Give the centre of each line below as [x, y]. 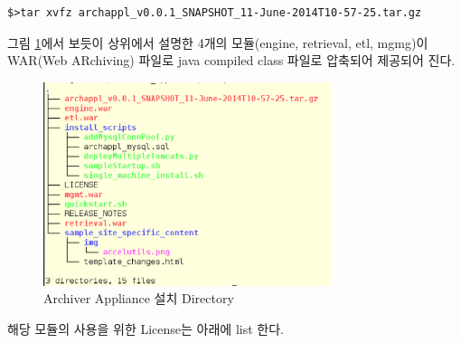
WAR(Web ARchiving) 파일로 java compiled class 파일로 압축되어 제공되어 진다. [231, 60]
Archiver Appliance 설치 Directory [139, 298]
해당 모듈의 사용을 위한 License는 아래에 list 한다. [146, 328]
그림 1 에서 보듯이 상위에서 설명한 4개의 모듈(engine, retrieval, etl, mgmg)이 [218, 42]
